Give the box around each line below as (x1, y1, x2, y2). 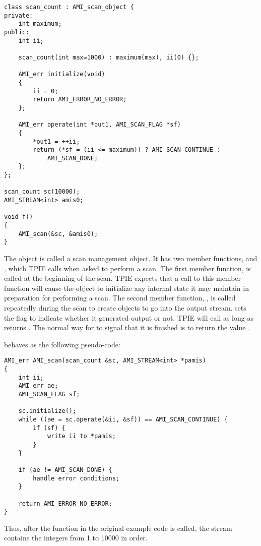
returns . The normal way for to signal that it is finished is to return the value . (4, 322, 250, 333)
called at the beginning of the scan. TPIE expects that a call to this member (4, 273, 241, 283)
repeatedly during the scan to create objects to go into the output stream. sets (4, 302, 246, 313)
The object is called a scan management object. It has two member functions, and (4, 253, 257, 264)
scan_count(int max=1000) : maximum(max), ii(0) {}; (18, 53, 199, 61)
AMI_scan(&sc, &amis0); (18, 230, 98, 237)
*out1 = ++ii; (33, 138, 80, 145)
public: (4, 28, 30, 36)
